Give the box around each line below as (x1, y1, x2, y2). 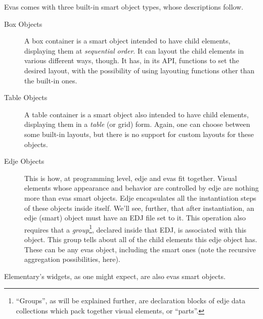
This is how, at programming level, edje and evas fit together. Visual (24, 172, 237, 183)
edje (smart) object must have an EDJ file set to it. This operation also (24, 212, 246, 223)
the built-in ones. (24, 75, 77, 85)
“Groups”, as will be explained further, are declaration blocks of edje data (16, 295, 246, 306)
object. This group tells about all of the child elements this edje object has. (24, 234, 257, 244)
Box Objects (4, 18, 42, 29)
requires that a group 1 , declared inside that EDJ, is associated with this (24, 222, 247, 235)
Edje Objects (4, 156, 45, 166)
